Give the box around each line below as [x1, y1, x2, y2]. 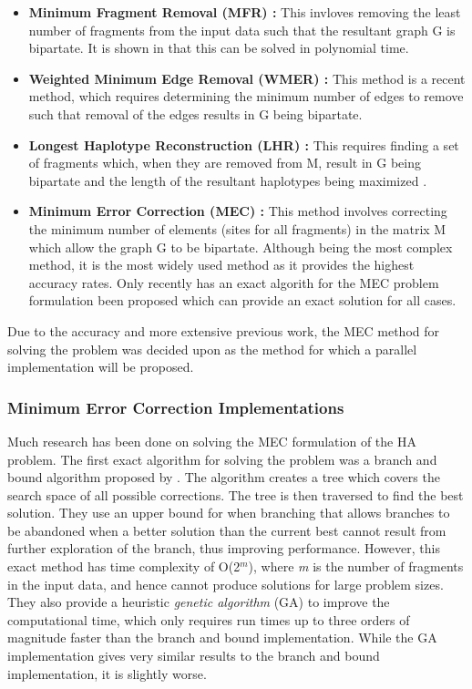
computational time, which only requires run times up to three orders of [7, 610, 410, 629]
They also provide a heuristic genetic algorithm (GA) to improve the [7, 592, 390, 612]
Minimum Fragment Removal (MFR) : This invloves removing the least [28, 3, 461, 21]
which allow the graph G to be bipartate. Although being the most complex [28, 237, 453, 256]
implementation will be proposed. [7, 357, 194, 376]
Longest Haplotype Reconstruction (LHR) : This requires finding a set [28, 135, 459, 154]
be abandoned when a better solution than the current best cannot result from [7, 520, 446, 540]
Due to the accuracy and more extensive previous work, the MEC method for [7, 321, 439, 340]
